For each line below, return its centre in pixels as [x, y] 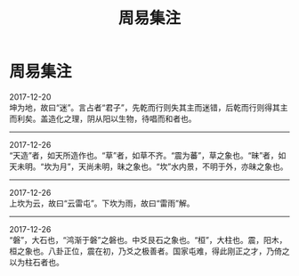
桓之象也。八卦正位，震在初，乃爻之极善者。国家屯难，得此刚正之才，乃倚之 [149, 251]
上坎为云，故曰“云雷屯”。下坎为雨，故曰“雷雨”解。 [102, 203]
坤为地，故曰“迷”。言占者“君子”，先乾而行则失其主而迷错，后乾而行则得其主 [149, 107]
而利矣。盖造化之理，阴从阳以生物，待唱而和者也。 [103, 118]
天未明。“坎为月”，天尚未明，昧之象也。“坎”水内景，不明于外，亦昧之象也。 [149, 166]
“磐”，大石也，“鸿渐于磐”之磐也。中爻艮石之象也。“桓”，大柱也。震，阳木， [148, 239]
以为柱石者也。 [36, 262]
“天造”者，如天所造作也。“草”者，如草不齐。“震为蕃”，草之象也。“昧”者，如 [148, 155]
